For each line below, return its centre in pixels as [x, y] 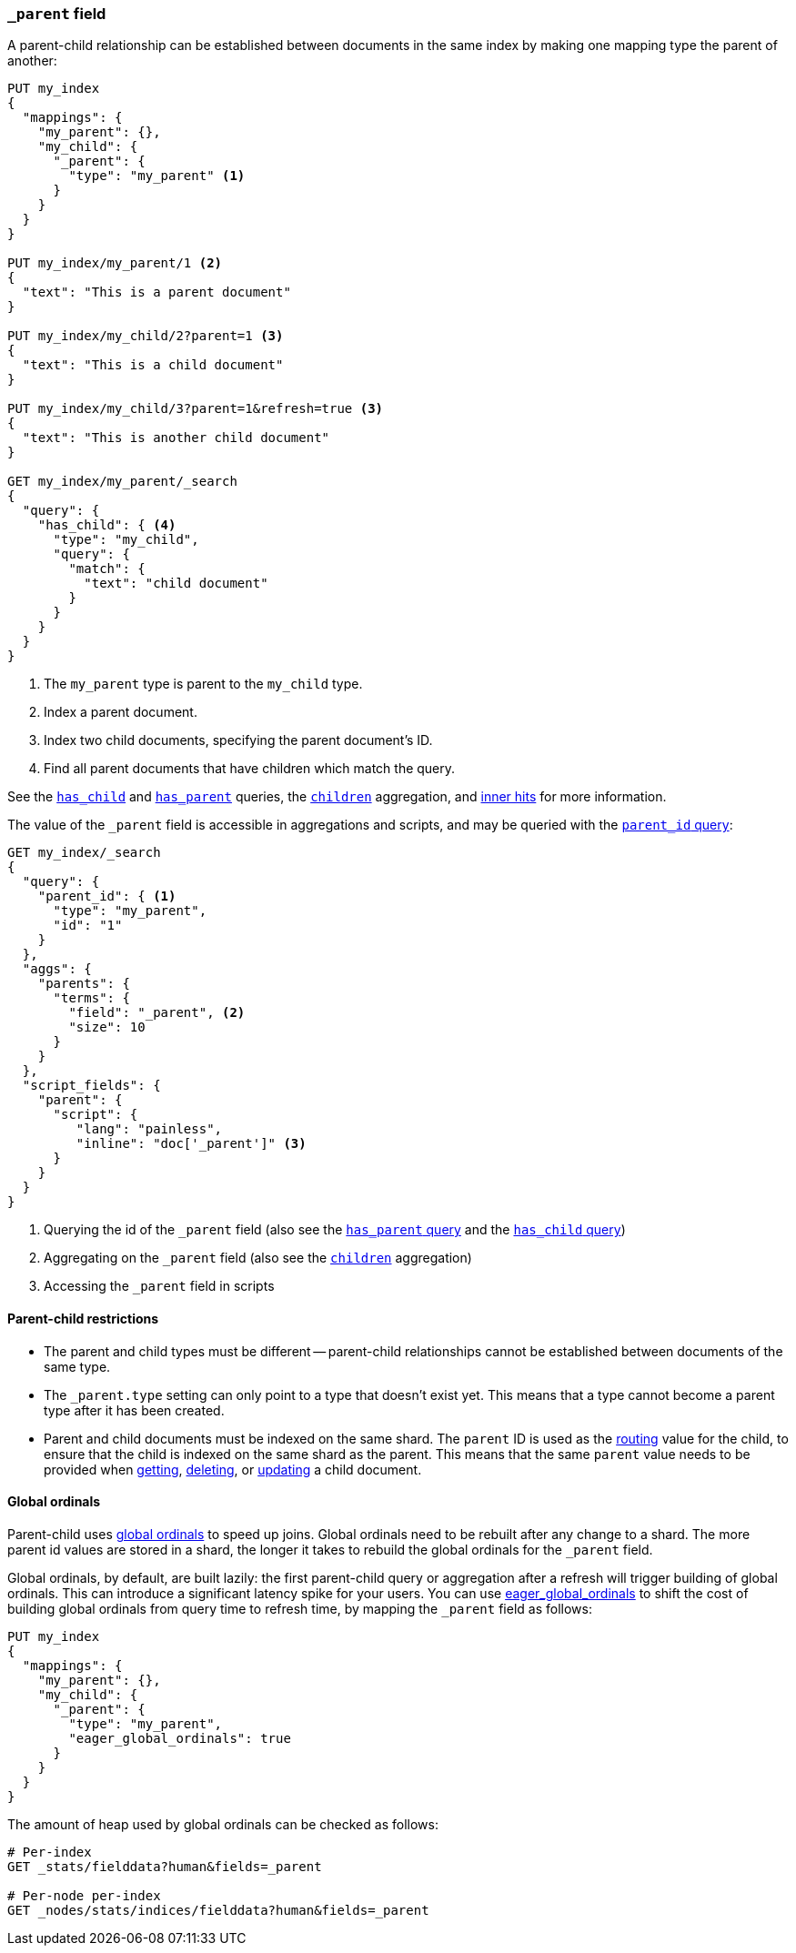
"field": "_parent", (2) [157, 1013]
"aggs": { [57, 969]
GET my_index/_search [84, 853]
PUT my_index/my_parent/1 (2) [115, 263]
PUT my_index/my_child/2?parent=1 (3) [146, 336]
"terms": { [91, 998]
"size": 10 [107, 1027]
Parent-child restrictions [83, 1318]
